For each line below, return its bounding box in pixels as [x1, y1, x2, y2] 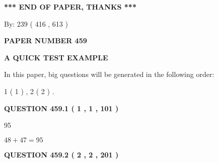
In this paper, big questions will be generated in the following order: [4, 69, 214, 79]
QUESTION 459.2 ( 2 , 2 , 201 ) [4, 149, 119, 159]
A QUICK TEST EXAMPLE [4, 52, 108, 62]
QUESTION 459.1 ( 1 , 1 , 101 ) [4, 103, 119, 113]
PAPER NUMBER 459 [4, 35, 87, 46]
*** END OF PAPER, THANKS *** [4, 2, 136, 12]
